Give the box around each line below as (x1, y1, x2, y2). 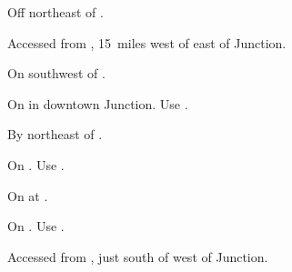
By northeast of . (7, 125, 103, 144)
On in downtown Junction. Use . (7, 94, 188, 113)
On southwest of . (7, 64, 106, 83)
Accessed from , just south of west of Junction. (7, 247, 268, 266)
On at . (7, 186, 48, 205)
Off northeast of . (7, 3, 104, 21)
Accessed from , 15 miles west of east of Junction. (7, 33, 287, 52)
